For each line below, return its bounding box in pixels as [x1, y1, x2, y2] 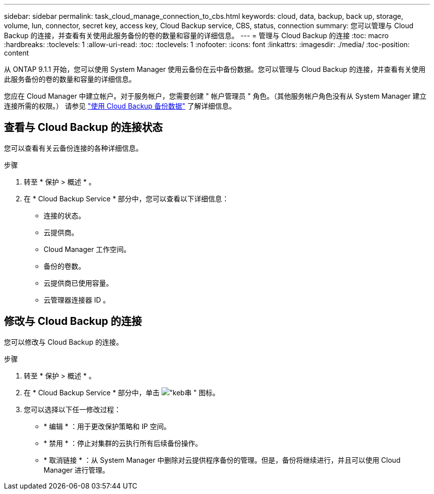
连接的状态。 [44, 211, 85, 220]
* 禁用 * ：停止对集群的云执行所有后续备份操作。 [44, 438, 202, 447]
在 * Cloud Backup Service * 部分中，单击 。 [24, 388, 220, 397]
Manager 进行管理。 [44, 465, 109, 474]
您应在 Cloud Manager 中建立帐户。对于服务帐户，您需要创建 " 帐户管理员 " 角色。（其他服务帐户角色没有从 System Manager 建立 [4, 92, 427, 100]
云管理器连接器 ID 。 [44, 295, 110, 304]
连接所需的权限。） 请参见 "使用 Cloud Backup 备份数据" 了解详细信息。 [4, 102, 236, 110]
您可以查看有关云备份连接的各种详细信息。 [4, 143, 143, 152]
